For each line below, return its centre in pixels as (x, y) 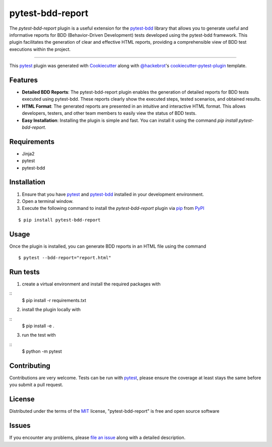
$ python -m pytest (42, 351)
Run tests (24, 272)
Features (23, 80)
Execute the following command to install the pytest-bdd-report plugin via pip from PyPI (113, 208)
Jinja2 (28, 154)
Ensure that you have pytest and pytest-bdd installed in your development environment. (113, 194)
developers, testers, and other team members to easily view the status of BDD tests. (109, 113)
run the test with (39, 335)
